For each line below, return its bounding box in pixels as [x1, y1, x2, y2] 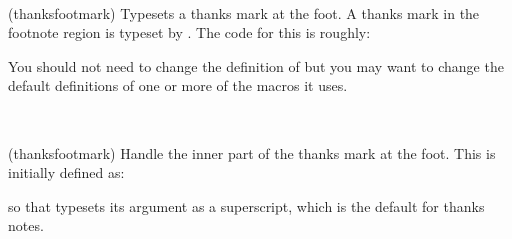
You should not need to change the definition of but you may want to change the [8, 55, 504, 76]
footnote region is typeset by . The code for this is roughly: [8, 22, 371, 43]
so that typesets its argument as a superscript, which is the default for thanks [8, 195, 485, 216]
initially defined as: [8, 162, 125, 183]
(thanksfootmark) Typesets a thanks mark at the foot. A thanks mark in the [8, 2, 480, 23]
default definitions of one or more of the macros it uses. [8, 75, 348, 96]
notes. [8, 215, 44, 236]
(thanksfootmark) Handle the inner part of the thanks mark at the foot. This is [8, 142, 496, 163]
